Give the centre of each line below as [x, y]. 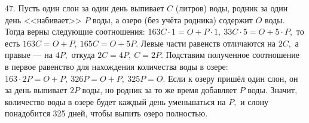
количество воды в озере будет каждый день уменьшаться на [115, 101]
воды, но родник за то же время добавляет [159, 90]
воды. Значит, [273, 90]
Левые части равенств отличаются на [208, 43]
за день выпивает [36, 90]
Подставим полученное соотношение [233, 55]
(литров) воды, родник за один [232, 8]
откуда [83, 55]
